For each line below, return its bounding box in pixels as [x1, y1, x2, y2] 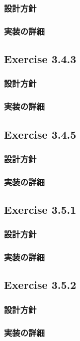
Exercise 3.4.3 [4, 51, 77, 67]
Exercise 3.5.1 [4, 202, 77, 217]
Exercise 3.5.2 [4, 277, 77, 292]
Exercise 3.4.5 [4, 126, 77, 142]
